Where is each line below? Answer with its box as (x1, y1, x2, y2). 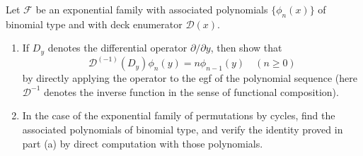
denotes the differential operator (47, 40, 188, 55)
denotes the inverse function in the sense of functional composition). (43, 84, 339, 99)
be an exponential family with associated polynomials (35, 2, 268, 16)
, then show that (210, 40, 282, 55)
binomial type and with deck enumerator (6, 16, 183, 31)
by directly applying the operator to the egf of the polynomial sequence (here (22, 71, 357, 85)
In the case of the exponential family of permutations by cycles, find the (22, 108, 335, 123)
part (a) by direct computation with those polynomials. (22, 136, 263, 150)
